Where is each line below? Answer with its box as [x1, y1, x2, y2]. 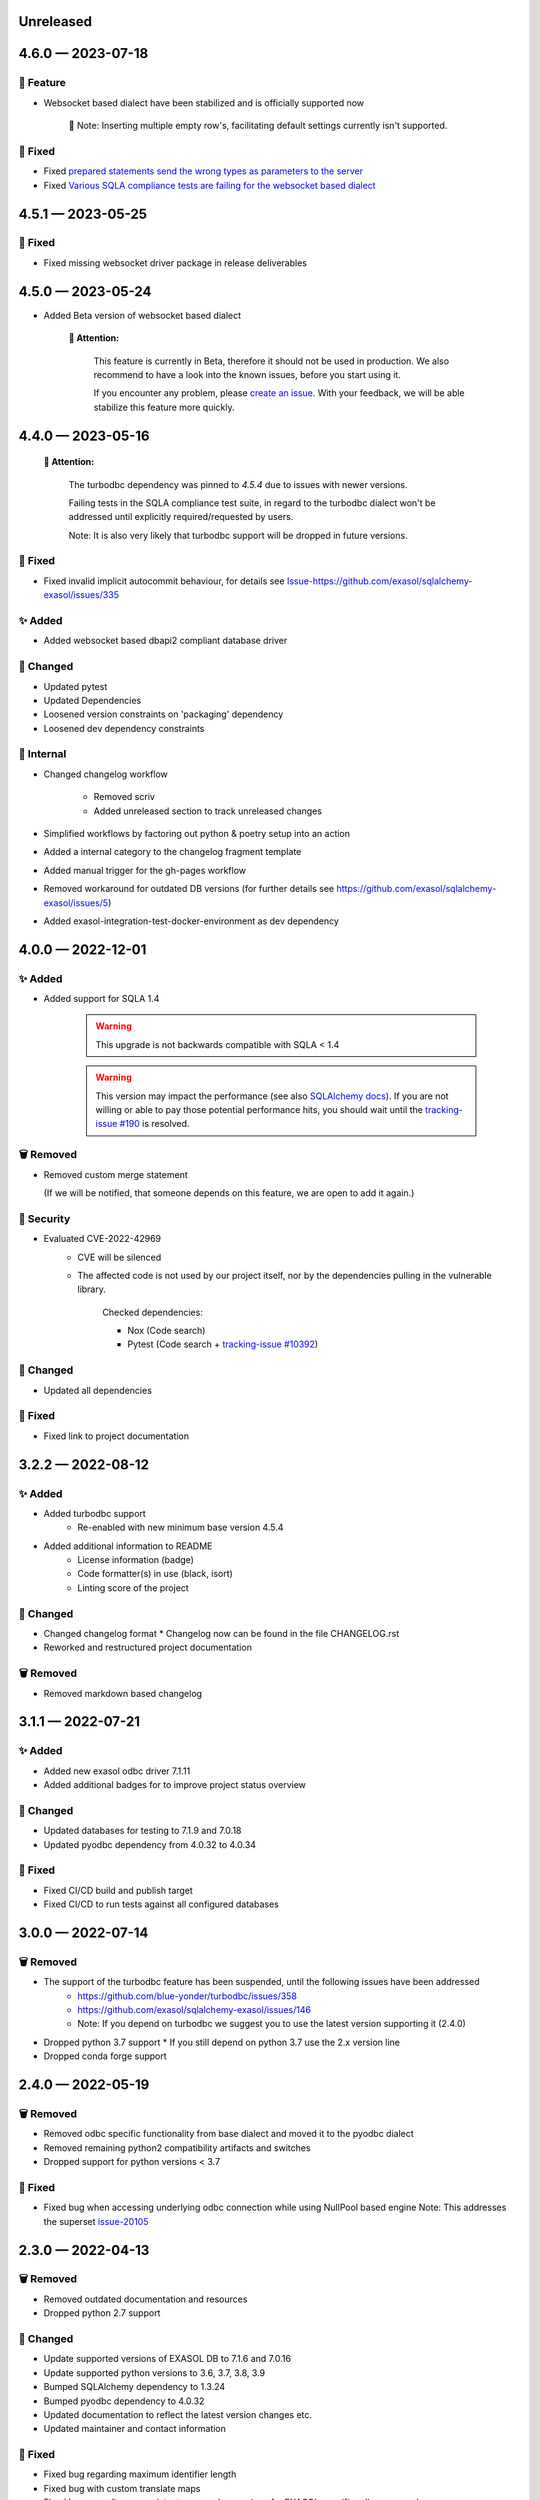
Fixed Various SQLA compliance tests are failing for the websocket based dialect [43, 179, 376, 191]
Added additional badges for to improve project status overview [43, 1779, 307, 1791]
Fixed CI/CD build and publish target [43, 1884, 194, 1896]
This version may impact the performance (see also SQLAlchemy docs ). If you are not [95, 1090, 449, 1102]
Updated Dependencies [43, 694, 142, 706]
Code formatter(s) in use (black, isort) [77, 1568, 234, 1580]
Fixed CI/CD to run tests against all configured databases [43, 1898, 279, 1910]
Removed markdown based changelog [43, 1687, 203, 1699]
